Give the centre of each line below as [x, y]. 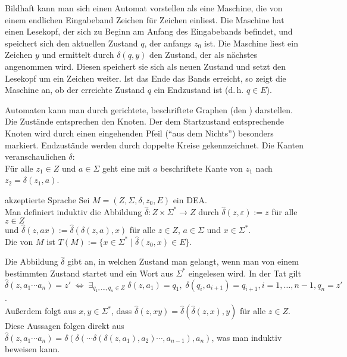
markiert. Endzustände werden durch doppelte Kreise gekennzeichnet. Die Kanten [154, 145]
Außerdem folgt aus [40, 311]
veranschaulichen [35, 156]
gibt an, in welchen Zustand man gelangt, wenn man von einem [183, 261]
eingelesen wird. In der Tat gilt [245, 273]
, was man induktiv [247, 337]
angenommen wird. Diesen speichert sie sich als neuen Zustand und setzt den [146, 66]
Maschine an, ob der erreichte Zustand [75, 90]
